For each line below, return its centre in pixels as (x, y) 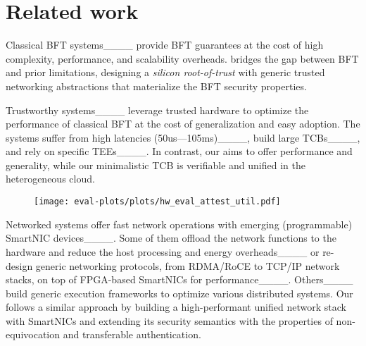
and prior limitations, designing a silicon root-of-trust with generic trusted (165, 72)
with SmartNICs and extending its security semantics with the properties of (169, 320)
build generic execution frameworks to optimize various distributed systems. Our (179, 293)
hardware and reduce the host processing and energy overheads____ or (163, 251)
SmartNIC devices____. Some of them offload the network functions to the (171, 238)
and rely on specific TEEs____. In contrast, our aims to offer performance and (179, 151)
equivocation (33, 334)
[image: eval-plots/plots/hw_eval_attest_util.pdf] (157, 202)
